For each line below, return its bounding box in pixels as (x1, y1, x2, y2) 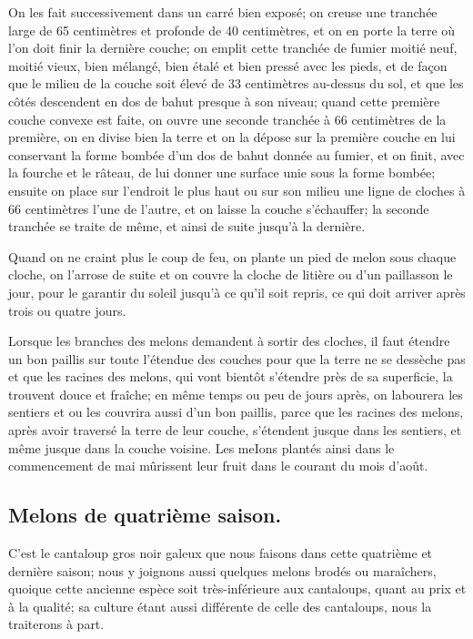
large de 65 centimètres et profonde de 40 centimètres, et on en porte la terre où (8, 20, 456, 39)
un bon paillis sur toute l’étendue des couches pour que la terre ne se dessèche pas (8, 349, 466, 368)
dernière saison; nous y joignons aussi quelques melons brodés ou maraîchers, (8, 561, 437, 580)
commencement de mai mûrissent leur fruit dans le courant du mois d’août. (8, 456, 428, 475)
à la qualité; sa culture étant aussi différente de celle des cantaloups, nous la (8, 596, 432, 615)
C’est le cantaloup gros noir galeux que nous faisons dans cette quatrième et (8, 543, 433, 563)
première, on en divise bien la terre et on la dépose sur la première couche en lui (8, 127, 456, 147)
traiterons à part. (8, 614, 105, 634)
